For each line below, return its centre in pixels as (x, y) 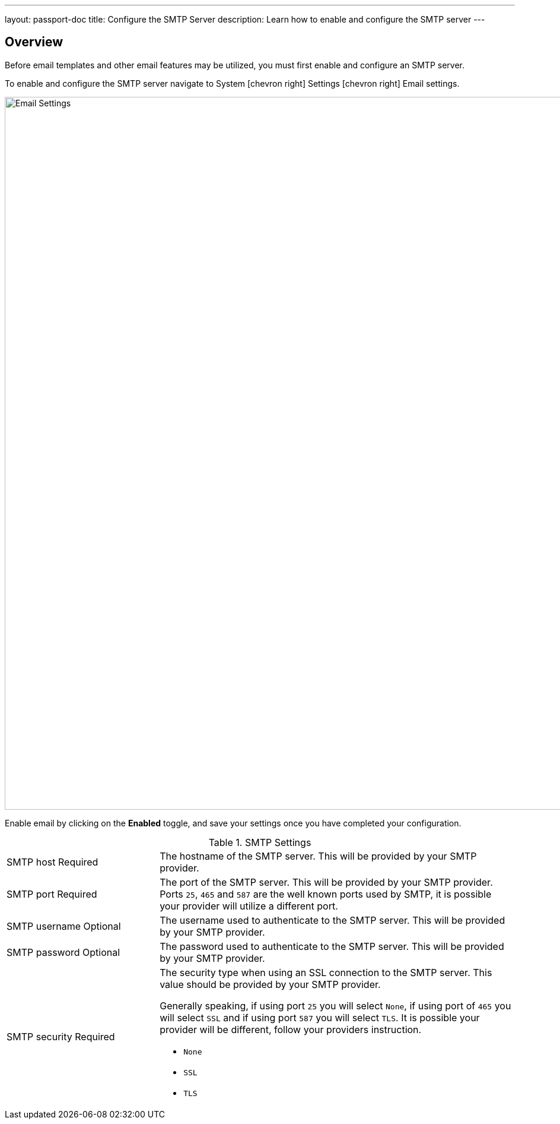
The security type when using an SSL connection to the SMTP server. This (326, 972)
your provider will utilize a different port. (249, 906)
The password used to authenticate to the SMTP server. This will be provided (332, 946)
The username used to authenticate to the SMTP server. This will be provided (332, 920)
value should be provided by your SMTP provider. (270, 984)
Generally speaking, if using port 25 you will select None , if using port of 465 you (335, 1005)
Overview (34, 42)
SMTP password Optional (63, 952)
